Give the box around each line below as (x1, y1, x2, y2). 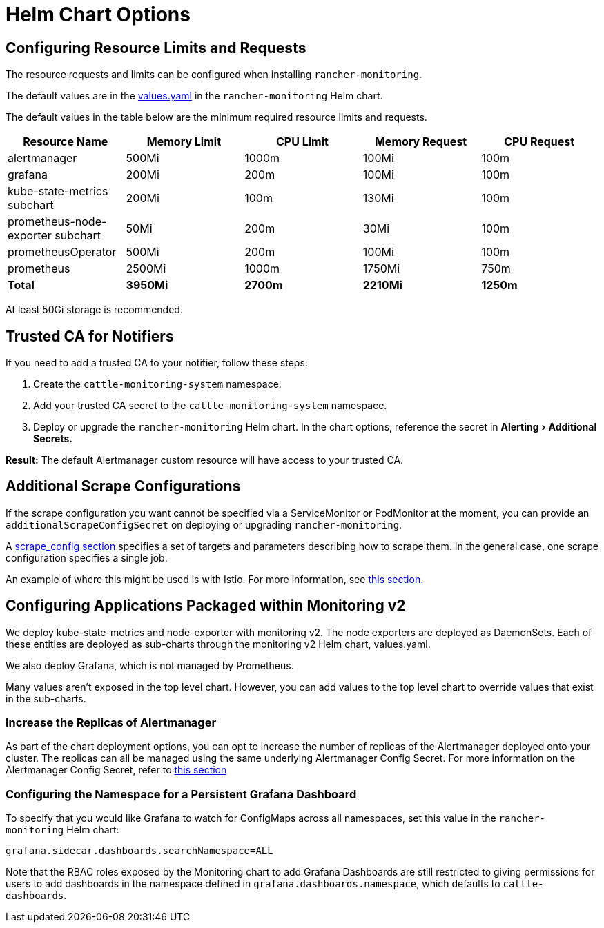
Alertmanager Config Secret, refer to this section (6, 764, 227, 776)
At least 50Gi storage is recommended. (6, 304, 183, 316)
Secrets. (33, 433, 72, 445)
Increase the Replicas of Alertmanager (6, 715, 217, 730)
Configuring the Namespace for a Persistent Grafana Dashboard (6, 787, 357, 801)
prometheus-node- (8, 215, 107, 229)
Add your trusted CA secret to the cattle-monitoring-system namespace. (33, 399, 387, 412)
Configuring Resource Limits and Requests (6, 39, 306, 57)
